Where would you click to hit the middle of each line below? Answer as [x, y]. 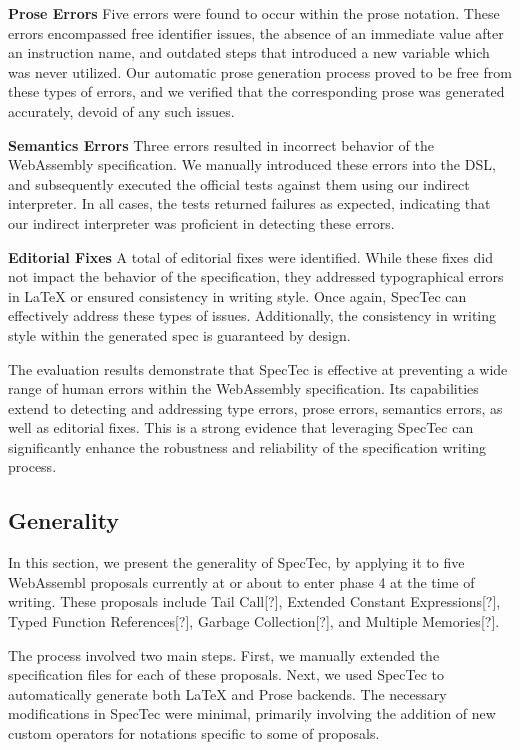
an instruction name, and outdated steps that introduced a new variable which [249, 52]
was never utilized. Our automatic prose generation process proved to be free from [260, 71]
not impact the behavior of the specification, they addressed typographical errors [256, 276]
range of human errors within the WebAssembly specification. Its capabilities [243, 388]
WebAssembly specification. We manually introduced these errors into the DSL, [252, 164]
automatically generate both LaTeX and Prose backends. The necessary [227, 693]
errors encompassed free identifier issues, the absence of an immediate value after [256, 32]
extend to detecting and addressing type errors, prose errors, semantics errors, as [255, 407]
